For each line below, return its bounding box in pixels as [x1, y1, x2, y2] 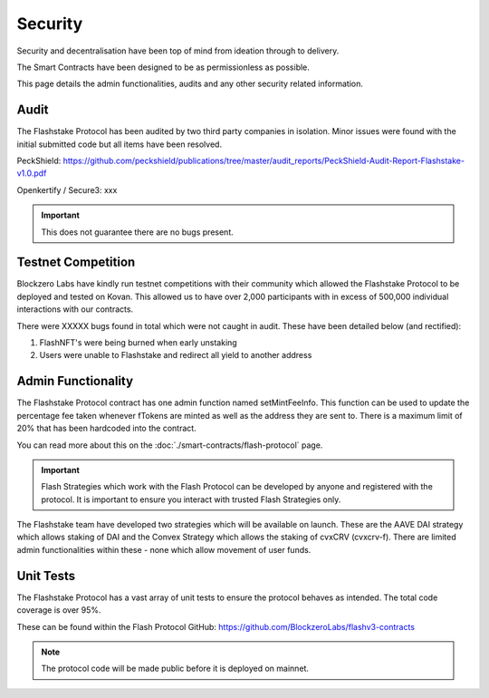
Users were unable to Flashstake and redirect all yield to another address [39, 350, 312, 361]
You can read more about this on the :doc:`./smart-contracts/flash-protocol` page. [16, 440, 323, 451]
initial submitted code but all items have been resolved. [16, 139, 222, 150]
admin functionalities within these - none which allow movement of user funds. [16, 544, 312, 555]
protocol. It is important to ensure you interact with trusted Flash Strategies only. [41, 494, 341, 505]
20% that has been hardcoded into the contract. [16, 422, 197, 434]
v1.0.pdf [16, 168, 47, 179]
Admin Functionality [16, 373, 134, 389]
